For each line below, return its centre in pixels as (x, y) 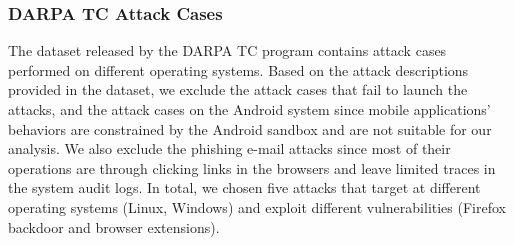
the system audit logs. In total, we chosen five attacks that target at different (244, 187)
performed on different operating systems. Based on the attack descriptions (238, 69)
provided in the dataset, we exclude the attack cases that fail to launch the (238, 89)
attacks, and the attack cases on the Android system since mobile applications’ (249, 109)
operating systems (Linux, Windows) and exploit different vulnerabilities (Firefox (257, 206)
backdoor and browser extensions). (114, 226)
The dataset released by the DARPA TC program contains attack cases (227, 50)
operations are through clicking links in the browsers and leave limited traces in (252, 167)
